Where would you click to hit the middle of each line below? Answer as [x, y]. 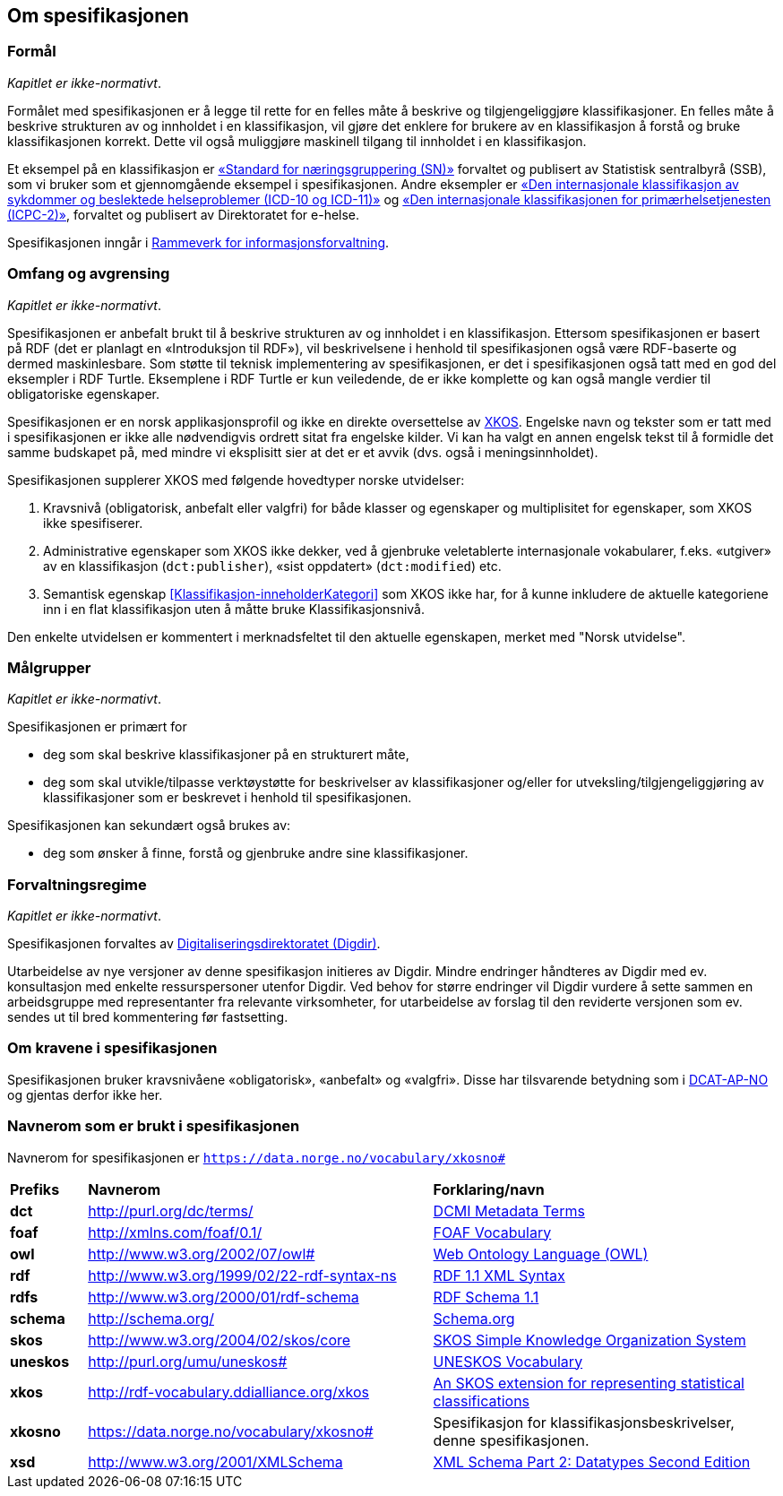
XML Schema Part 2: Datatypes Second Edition [592, 1461]
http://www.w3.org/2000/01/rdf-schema [224, 1297]
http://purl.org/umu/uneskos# [188, 1361]
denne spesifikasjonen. [511, 1440]
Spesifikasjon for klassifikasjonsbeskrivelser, [584, 1422]
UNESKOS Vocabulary [508, 1361]
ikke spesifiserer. [93, 523]
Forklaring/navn [489, 1189]
